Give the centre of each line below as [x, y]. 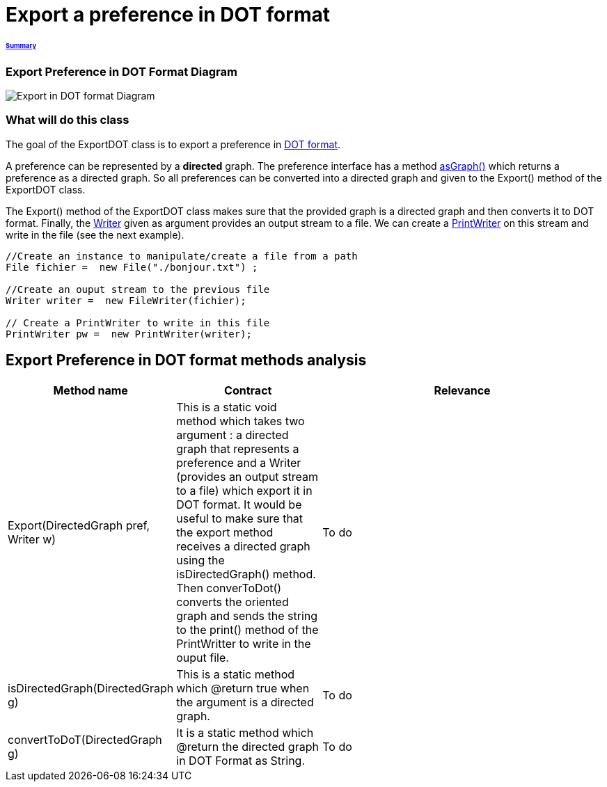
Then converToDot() [229, 588]
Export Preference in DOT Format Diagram [121, 71]
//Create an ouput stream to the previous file [138, 289]
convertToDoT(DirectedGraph [85, 739]
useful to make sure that [240, 518]
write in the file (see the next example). [95, 234]
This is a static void [227, 407]
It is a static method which [245, 732]
